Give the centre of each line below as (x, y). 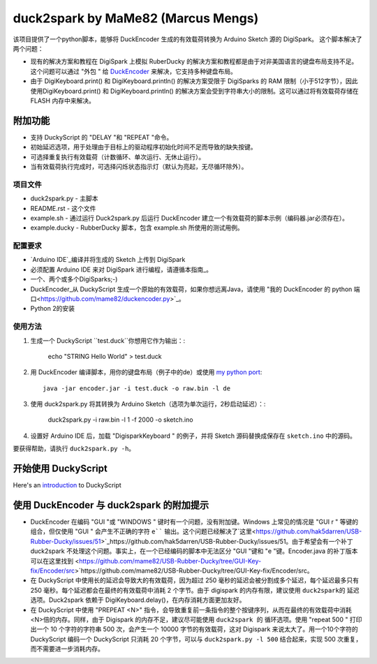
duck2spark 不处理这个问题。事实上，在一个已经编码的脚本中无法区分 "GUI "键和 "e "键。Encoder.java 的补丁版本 (194, 551)
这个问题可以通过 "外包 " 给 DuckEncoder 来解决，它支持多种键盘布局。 (133, 71)
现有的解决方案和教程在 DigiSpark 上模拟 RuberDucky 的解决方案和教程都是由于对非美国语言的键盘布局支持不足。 (194, 61)
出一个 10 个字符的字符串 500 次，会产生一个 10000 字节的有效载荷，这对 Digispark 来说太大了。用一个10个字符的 (194, 629)
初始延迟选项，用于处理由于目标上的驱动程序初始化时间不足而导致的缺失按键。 (143, 147)
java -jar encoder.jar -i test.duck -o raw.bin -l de (136, 388)
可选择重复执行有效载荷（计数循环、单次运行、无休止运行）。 (118, 156)
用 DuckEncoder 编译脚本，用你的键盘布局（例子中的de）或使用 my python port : (146, 372)
